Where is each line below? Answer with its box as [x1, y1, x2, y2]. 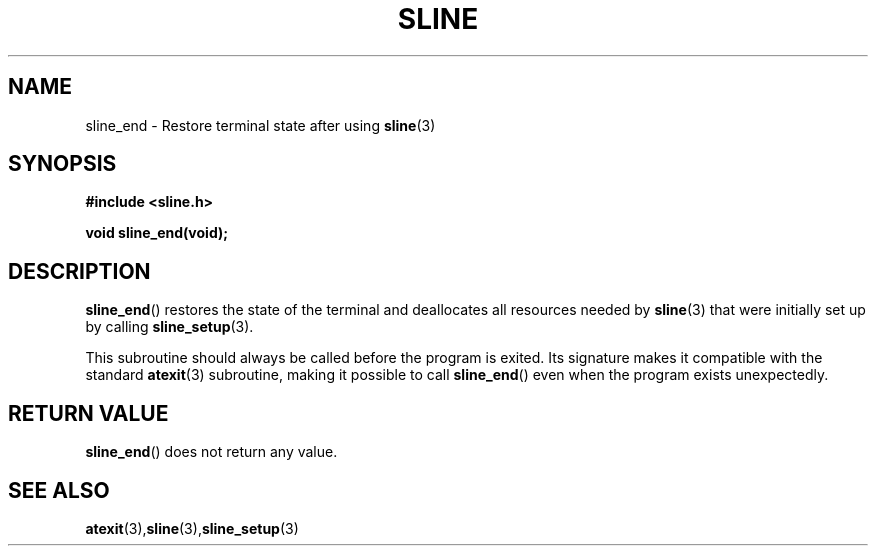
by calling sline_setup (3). [85, 318, 254, 336]
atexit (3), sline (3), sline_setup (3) [85, 519, 299, 537]
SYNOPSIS [8, 151, 117, 177]
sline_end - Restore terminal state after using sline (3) [85, 116, 436, 134]
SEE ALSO [8, 477, 110, 503]
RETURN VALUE [8, 400, 169, 426]
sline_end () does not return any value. [85, 443, 338, 461]
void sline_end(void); [85, 224, 229, 242]
